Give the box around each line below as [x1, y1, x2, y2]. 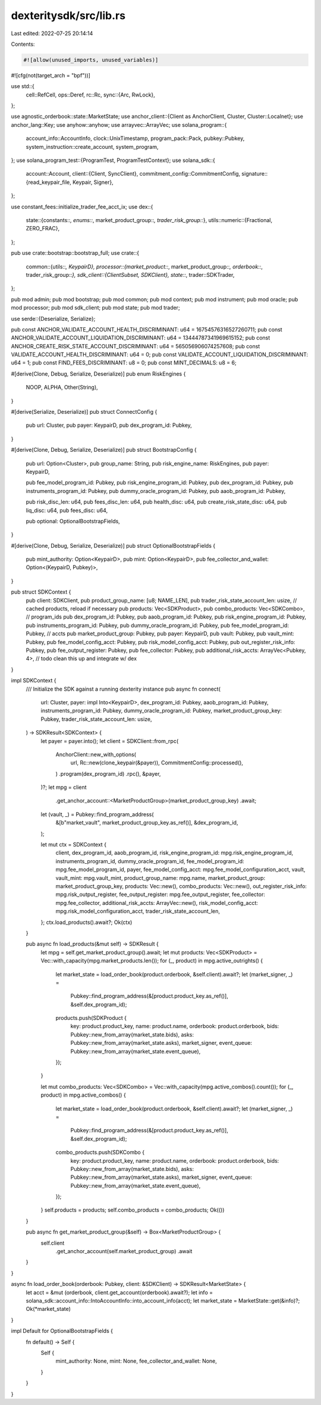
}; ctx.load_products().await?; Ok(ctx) [40, 919, 133, 926]
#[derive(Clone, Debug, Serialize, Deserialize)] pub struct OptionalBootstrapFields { [11, 542, 216, 549]
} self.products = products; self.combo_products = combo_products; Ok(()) [40, 1206, 225, 1214]
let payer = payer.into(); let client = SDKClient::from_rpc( [40, 737, 179, 744]
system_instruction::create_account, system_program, [26, 143, 159, 150]
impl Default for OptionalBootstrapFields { [11, 1328, 113, 1335]
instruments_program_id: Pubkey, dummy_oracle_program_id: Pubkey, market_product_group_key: [40, 707, 282, 714]
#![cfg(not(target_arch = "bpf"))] [11, 71, 90, 79]
